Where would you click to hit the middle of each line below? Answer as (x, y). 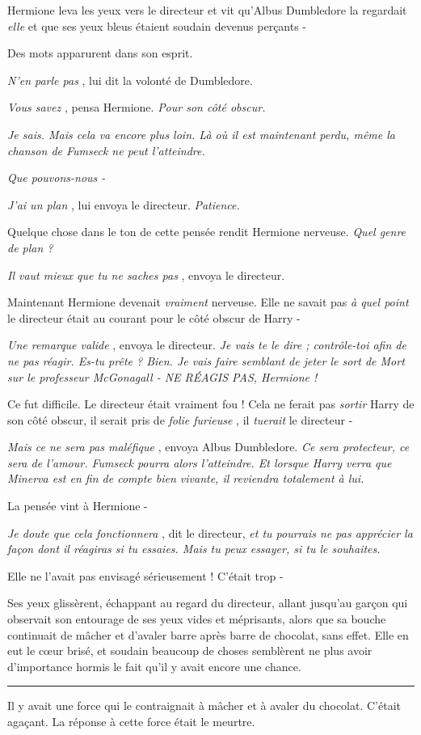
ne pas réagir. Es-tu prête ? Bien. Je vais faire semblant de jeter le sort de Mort (206, 360)
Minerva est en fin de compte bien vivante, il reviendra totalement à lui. (186, 478)
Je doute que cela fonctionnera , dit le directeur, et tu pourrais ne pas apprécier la (210, 532)
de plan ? (30, 247)
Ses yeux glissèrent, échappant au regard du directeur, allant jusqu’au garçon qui (208, 603)
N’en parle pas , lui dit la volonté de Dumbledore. (130, 80)
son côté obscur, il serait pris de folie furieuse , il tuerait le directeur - (180, 419)
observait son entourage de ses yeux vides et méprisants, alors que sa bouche (197, 619)
